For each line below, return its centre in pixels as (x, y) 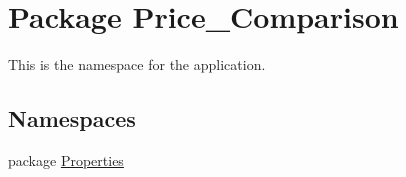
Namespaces (72, 118)
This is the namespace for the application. (137, 64)
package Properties (66, 159)
